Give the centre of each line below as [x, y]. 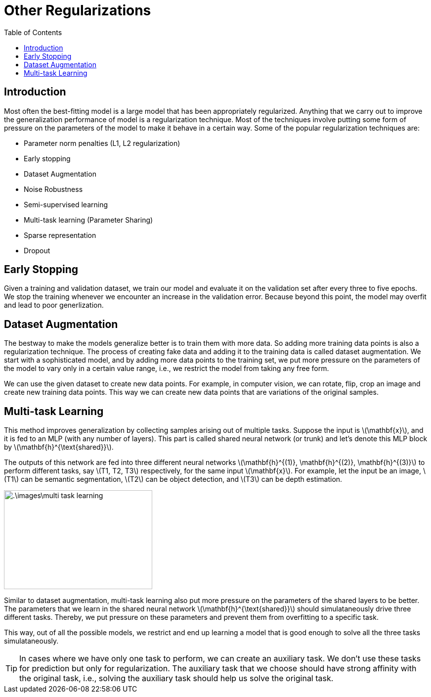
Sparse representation [60, 235]
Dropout [37, 250]
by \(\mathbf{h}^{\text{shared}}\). [59, 447]
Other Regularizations [78, 10]
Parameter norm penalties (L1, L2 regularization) [102, 143]
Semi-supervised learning [66, 204]
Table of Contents [33, 32]
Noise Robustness [53, 189]
